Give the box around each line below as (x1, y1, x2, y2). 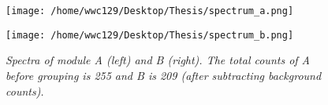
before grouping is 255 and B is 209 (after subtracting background (6, 67, 322, 83)
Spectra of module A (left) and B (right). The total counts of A (6, 52, 311, 68)
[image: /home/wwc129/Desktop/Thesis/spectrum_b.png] (6, 29, 294, 41)
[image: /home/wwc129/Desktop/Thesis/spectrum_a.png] (6, 5, 294, 16)
